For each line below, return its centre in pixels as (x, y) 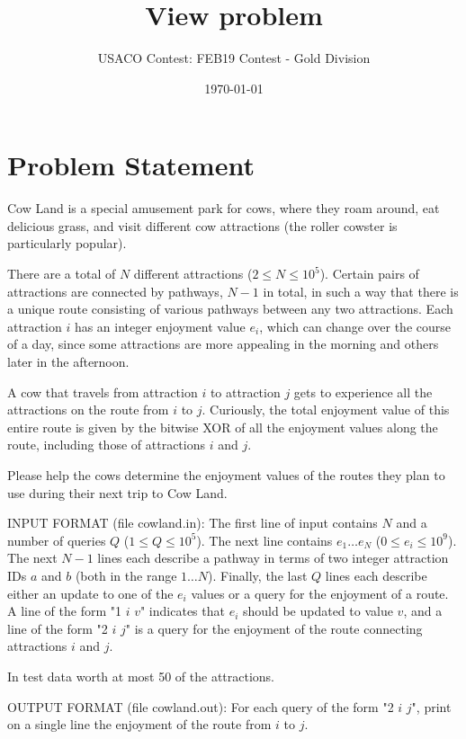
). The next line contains (264, 540)
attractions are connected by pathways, (115, 291)
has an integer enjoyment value (160, 326)
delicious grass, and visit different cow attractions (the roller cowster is (202, 225)
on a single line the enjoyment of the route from (139, 724)
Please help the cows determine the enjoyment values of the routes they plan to (226, 474)
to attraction (245, 392)
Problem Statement (131, 165)
